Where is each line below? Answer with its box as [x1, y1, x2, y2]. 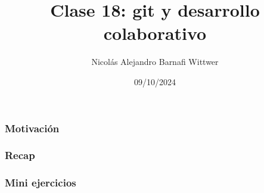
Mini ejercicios [5, 175, 76, 190]
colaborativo [103, 21, 207, 45]
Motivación [5, 120, 60, 135]
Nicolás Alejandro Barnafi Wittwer [91, 55, 219, 68]
